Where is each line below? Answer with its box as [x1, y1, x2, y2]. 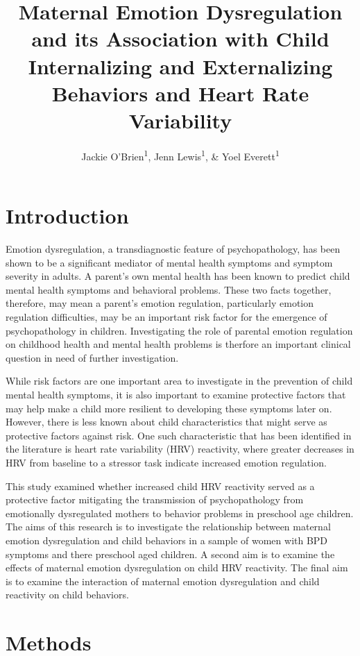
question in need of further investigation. [6, 350, 179, 364]
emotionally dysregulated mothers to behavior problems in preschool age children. [6, 505, 354, 520]
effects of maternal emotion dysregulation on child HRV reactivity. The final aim [6, 560, 348, 575]
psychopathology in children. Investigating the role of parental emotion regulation [6, 323, 353, 337]
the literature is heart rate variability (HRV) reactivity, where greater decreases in [6, 441, 354, 456]
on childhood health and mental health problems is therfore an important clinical [6, 337, 351, 351]
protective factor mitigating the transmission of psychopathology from [6, 492, 304, 507]
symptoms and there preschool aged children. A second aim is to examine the [6, 546, 335, 561]
